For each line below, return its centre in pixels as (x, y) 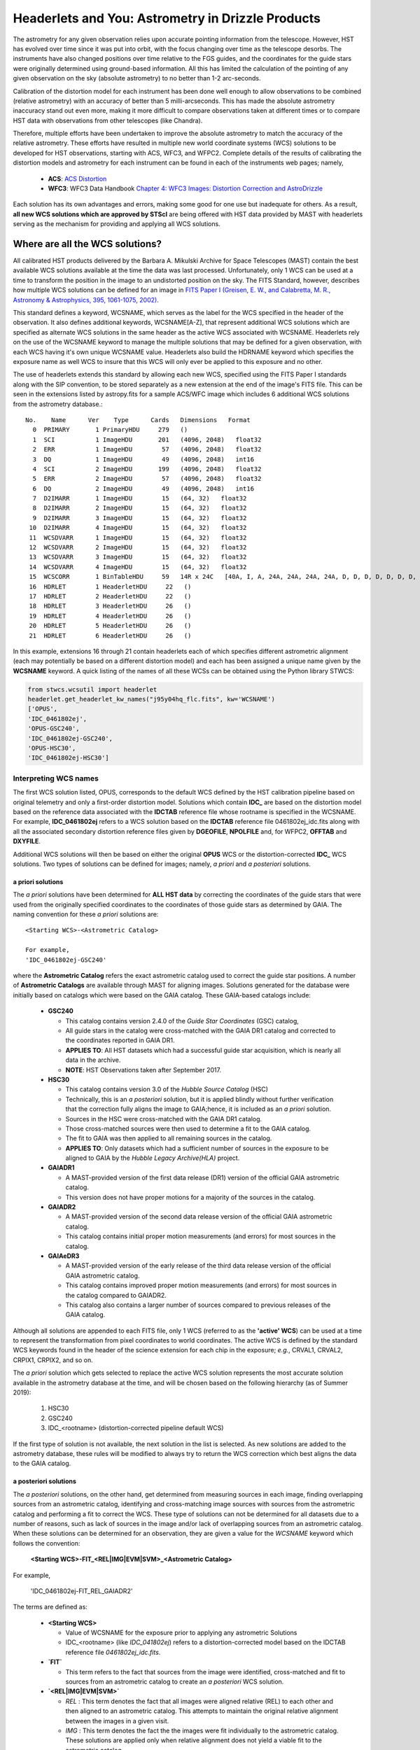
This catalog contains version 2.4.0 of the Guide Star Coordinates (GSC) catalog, (182, 1021)
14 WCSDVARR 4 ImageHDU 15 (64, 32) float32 (138, 567)
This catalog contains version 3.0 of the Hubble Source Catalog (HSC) (167, 1089)
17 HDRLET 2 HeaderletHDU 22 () (110, 596)
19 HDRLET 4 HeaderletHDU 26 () (110, 616)
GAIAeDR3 (64, 1256)
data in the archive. (93, 1060)
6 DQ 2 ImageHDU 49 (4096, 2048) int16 (143, 489)
